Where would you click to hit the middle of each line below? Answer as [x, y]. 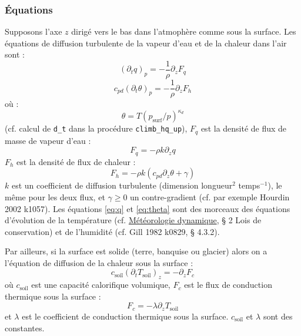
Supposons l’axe [34, 31]
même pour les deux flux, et [55, 196]
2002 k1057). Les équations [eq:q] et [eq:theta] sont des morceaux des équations [148, 208]
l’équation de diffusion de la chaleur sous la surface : [99, 262]
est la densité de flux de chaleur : [76, 161]
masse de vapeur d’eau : [48, 140]
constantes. [25, 327]
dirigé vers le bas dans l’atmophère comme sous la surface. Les [184, 31]
